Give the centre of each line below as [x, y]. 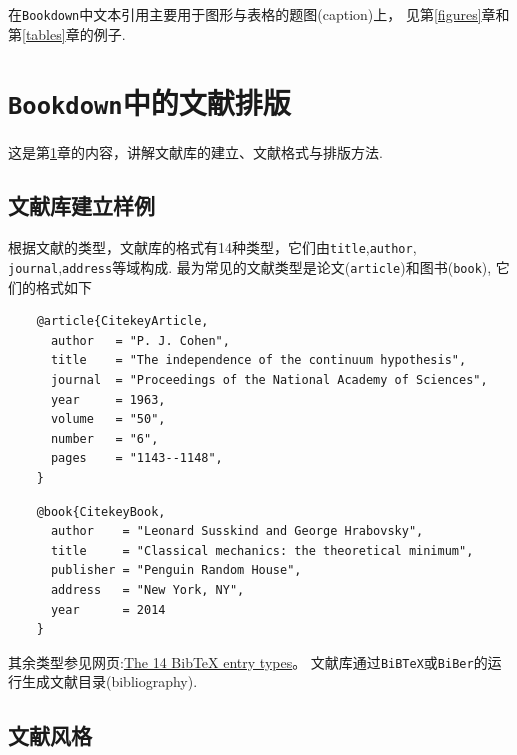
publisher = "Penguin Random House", [176, 570]
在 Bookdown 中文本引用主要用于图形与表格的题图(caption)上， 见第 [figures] [245, 14]
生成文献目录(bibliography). [109, 681]
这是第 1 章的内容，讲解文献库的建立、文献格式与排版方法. [195, 151]
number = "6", [104, 438]
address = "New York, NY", [147, 589]
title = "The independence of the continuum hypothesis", [258, 360]
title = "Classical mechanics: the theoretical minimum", [262, 550]
